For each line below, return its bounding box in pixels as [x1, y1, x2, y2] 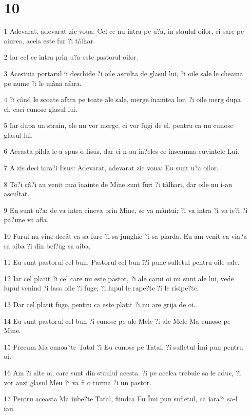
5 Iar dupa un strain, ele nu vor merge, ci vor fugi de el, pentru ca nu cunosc [4, 120, 233, 130]
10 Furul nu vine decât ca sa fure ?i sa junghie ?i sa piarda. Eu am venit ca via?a [4, 231, 247, 241]
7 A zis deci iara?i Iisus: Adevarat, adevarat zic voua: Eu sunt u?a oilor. [4, 163, 219, 173]
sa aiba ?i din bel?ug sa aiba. [4, 240, 91, 250]
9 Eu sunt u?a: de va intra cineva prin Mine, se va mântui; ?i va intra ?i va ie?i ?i [4, 205, 248, 215]
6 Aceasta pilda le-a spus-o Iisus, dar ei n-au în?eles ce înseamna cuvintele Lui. [4, 146, 239, 156]
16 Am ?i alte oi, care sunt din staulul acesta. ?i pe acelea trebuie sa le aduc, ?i [4, 367, 241, 377]
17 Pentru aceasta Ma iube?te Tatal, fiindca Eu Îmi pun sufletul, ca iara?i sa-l [4, 394, 238, 404]
